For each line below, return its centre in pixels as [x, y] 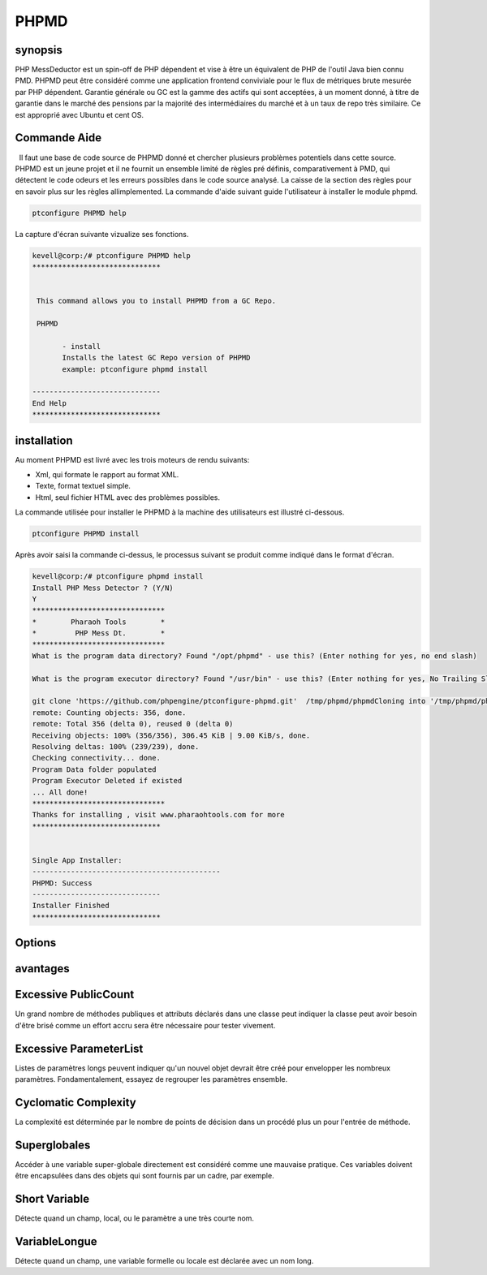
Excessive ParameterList [79, 1048]
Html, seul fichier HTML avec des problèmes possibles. [128, 497]
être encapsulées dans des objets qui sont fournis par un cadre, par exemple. [145, 1176]
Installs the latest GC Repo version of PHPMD [156, 358]
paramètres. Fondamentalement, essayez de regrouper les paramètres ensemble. [151, 1079]
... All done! [60, 792]
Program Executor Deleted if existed [107, 781]
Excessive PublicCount [75, 995]
